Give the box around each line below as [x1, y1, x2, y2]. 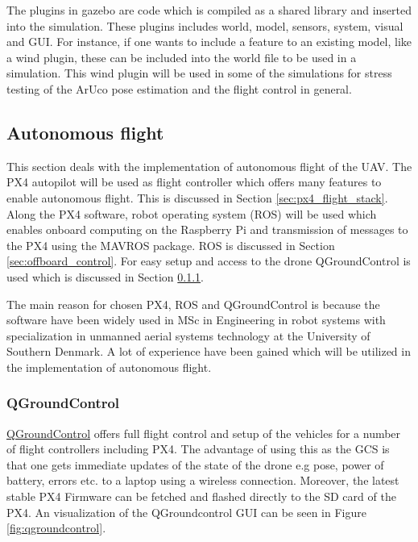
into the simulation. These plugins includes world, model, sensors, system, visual [6, 17, 404, 34]
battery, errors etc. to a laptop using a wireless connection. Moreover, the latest [6, 472, 399, 489]
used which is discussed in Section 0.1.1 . [6, 268, 205, 285]
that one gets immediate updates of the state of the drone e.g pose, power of [6, 456, 384, 473]
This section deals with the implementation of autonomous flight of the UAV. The [6, 157, 412, 174]
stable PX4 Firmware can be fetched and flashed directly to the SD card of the [6, 488, 396, 505]
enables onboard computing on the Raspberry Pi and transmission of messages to [6, 221, 408, 238]
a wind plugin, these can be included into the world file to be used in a [6, 48, 357, 65]
